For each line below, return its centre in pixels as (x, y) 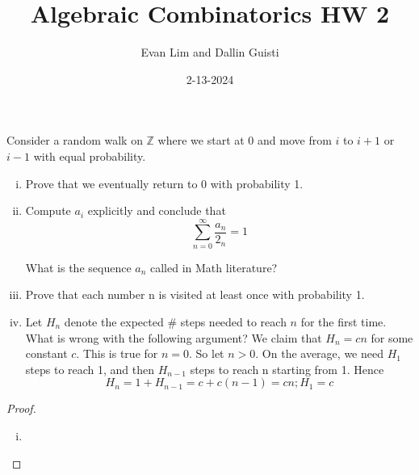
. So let (207, 353)
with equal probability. (90, 156)
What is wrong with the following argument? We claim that (174, 337)
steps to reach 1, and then (90, 369)
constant (46, 353)
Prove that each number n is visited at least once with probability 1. (195, 294)
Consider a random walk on (75, 140)
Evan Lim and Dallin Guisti (210, 52)
